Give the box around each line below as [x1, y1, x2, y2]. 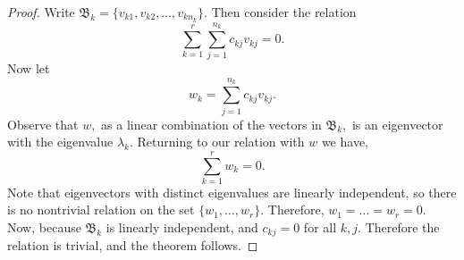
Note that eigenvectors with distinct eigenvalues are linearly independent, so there [7, 182, 457, 201]
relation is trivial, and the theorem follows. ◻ [7, 236, 258, 255]
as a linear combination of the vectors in [101, 114, 322, 133]
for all [303, 218, 337, 237]
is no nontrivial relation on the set [7, 200, 195, 219]
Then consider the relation [211, 3, 357, 21]
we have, [321, 132, 368, 151]
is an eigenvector [351, 114, 443, 133]
